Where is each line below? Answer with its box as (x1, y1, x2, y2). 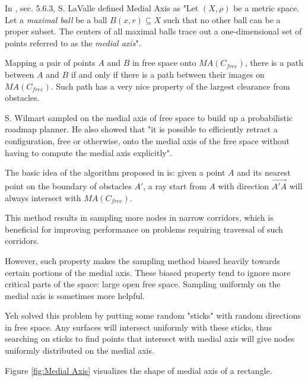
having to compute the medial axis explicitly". (5, 146, 172, 158)
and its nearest (237, 166, 291, 179)
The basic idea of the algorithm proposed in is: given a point (5, 166, 226, 179)
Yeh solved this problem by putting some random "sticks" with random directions (5, 309, 301, 322)
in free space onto (132, 56, 196, 69)
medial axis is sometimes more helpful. (5, 289, 145, 301)
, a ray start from (143, 179, 207, 192)
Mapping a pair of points (5, 56, 96, 69)
